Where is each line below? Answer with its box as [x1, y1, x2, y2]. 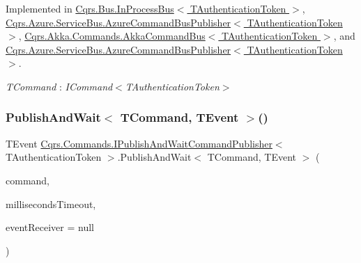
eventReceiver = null [6, 220, 95, 234]
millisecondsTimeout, [6, 196, 96, 211]
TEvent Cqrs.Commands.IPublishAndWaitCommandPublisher [6, 136, 272, 150]
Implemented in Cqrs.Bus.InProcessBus [6, 1, 174, 15]
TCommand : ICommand [6, 79, 113, 93]
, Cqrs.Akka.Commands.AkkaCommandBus [18, 29, 206, 43]
